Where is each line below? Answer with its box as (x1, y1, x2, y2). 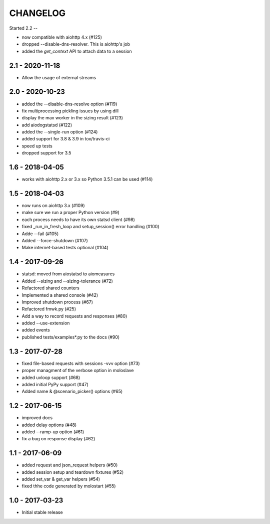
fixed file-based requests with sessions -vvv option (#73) (21, 360, 140, 366)
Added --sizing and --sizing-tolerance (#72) (21, 278, 113, 284)
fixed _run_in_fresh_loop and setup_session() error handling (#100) (21, 224, 159, 230)
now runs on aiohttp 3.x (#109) (21, 203, 85, 209)
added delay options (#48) (21, 422, 77, 428)
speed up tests (21, 143, 52, 149)
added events (21, 327, 50, 333)
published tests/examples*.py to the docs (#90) (21, 334, 120, 340)
